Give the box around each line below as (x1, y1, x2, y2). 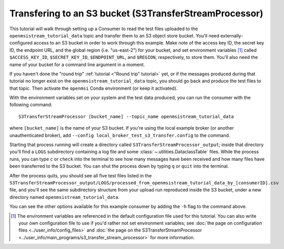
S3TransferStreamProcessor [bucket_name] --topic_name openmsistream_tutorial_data (18, 113, 234, 119)
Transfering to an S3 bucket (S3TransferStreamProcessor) (9, 8, 264, 19)
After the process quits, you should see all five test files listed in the (9, 172, 152, 179)
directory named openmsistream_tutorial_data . (9, 194, 120, 200)
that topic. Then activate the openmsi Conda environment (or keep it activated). (9, 85, 178, 91)
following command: (9, 101, 53, 108)
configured (9, 40, 33, 46)
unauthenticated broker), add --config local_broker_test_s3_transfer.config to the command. (9, 132, 230, 138)
